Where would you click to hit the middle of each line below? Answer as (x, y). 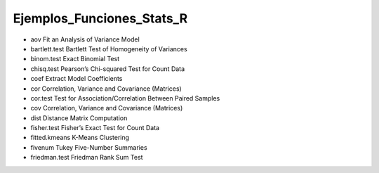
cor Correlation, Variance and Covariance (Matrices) (106, 89)
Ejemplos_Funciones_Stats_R (100, 18)
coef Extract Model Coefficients (77, 79)
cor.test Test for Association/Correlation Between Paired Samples (125, 98)
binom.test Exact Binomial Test (75, 59)
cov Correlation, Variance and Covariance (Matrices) (107, 108)
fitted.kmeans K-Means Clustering (80, 138)
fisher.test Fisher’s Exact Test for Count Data (95, 128)
